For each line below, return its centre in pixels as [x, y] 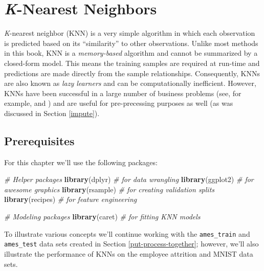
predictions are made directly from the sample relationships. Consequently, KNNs [132, 73]
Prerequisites [39, 140]
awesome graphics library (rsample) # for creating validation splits [109, 189]
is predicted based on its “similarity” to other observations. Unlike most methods [131, 43]
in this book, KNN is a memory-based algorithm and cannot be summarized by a [131, 53]
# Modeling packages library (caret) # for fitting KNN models [102, 217]
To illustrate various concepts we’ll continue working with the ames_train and [127, 233]
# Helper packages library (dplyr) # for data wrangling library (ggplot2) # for [129, 179]
